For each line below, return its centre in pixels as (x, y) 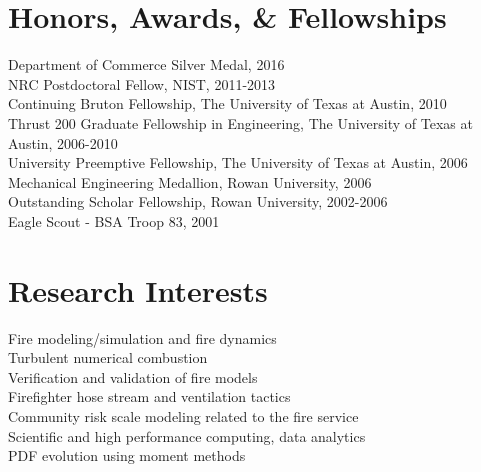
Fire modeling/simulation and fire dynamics (142, 337)
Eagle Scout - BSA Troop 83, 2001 (114, 220)
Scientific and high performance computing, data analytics (187, 435)
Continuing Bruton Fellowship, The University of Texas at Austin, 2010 (227, 103)
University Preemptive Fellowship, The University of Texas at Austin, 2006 (238, 162)
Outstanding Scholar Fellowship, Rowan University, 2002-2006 (198, 201)
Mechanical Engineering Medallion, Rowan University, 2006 (190, 181)
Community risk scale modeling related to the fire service (183, 415)
